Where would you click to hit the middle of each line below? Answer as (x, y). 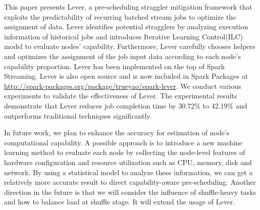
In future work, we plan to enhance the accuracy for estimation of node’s (117, 133)
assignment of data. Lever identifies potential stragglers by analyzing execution (126, 27)
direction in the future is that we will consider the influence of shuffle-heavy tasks (130, 192)
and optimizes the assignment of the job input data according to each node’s (122, 56)
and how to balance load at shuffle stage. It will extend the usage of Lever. (120, 202)
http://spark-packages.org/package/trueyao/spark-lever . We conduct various (123, 86)
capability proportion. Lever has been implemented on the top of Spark (115, 66)
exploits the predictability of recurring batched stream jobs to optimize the (120, 16)
